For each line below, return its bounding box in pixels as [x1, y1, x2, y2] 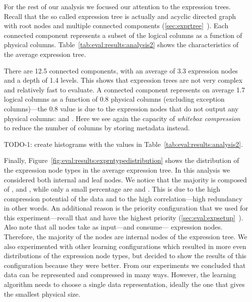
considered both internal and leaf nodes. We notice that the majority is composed [4, 174, 247, 184]
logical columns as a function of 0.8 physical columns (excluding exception [4, 94, 225, 104]
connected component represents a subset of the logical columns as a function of [4, 30, 242, 40]
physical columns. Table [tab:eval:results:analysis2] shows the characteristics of [4, 39, 239, 50]
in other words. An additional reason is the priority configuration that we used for [4, 203, 249, 213]
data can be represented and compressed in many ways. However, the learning [4, 269, 236, 280]
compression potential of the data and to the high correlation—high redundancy [4, 193, 243, 203]
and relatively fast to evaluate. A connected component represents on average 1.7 [4, 84, 245, 94]
